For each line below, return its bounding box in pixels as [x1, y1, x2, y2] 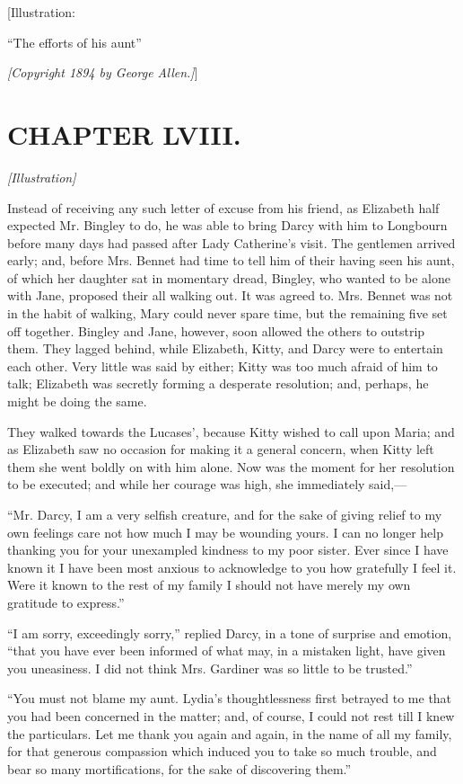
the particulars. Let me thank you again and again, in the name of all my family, [7, 724, 452, 743]
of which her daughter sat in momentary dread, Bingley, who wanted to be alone [7, 268, 450, 287]
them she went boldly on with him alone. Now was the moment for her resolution [7, 457, 455, 476]
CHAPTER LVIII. [7, 115, 241, 152]
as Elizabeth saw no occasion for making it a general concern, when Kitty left [7, 440, 434, 459]
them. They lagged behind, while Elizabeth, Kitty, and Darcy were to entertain [7, 339, 443, 358]
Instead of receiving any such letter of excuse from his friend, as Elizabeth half [7, 198, 440, 217]
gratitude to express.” [7, 592, 125, 611]
